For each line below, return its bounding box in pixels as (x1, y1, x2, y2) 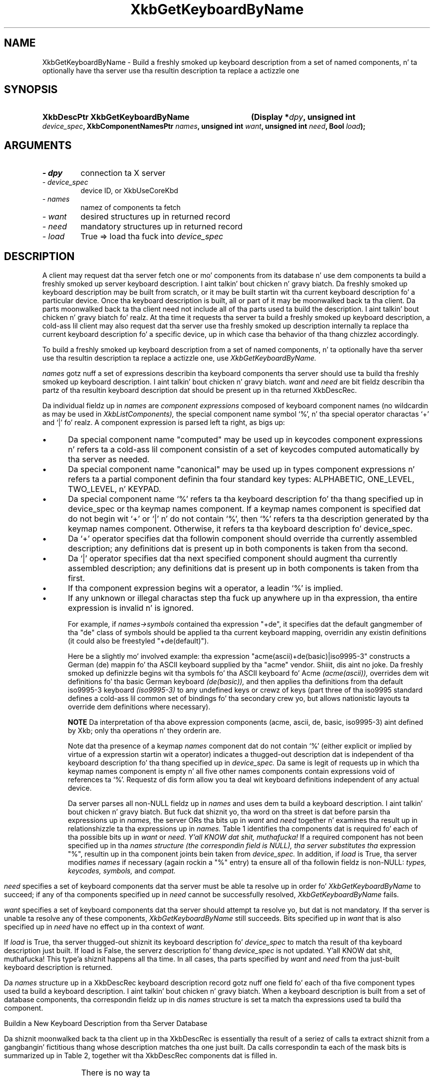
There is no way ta (81, 1068, 150, 1078)
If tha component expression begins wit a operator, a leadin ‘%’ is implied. (68, 583, 343, 593)
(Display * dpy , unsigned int (251, 112, 356, 122)
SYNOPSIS (4, 83, 58, 96)
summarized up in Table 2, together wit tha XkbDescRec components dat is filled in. (4, 1051, 277, 1060)
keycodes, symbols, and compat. (68, 866, 176, 875)
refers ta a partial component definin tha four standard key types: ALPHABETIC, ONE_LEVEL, (68, 474, 415, 485)
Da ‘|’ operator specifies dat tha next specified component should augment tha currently (68, 553, 397, 564)
